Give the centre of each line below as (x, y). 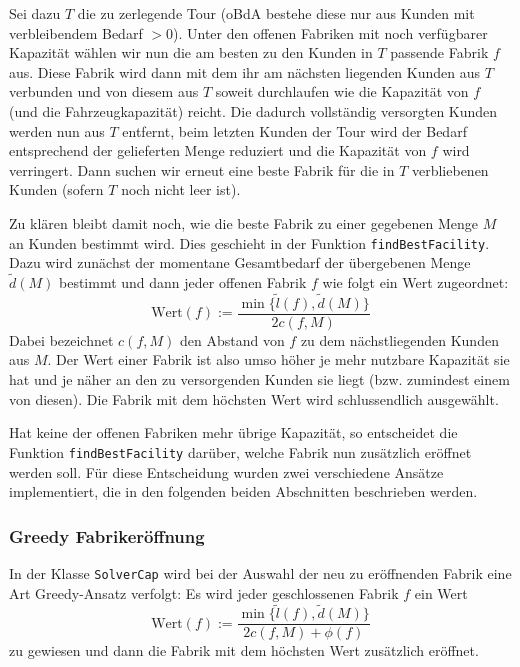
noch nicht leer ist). (181, 189)
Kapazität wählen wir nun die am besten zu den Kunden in (191, 52)
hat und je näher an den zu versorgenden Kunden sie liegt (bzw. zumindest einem (259, 379)
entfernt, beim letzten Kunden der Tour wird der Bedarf (294, 130)
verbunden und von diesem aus (104, 91)
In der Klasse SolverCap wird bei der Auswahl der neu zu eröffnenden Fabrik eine (260, 572)
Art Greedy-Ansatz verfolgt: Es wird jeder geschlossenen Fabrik (204, 592)
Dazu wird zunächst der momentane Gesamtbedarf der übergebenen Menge (240, 262)
